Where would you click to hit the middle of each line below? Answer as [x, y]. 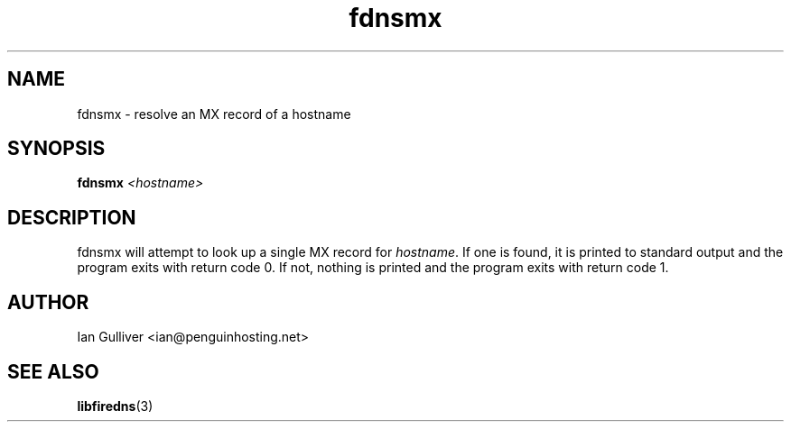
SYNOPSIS [56, 149]
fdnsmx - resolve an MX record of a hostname [214, 114]
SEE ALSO [53, 371]
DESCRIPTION [72, 217]
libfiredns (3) [115, 406]
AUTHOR [48, 302]
